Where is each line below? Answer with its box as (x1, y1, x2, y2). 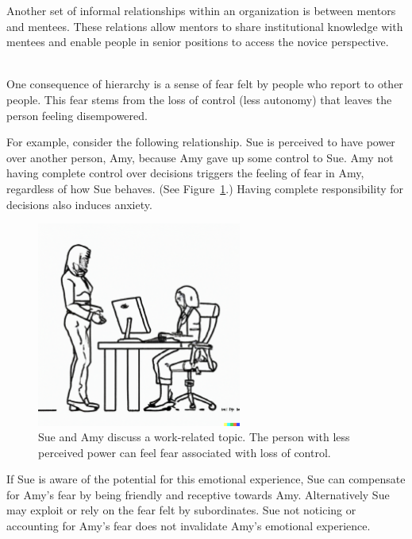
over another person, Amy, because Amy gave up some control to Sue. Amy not (6, 149, 394, 165)
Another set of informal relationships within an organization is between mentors (6, 2, 396, 18)
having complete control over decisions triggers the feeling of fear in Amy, (6, 165, 364, 181)
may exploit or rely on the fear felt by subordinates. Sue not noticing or (6, 502, 356, 518)
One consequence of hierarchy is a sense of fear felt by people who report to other (6, 76, 403, 92)
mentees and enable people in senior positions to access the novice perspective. (6, 33, 389, 50)
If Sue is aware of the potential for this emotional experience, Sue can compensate (6, 471, 406, 487)
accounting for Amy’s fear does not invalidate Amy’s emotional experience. (6, 518, 371, 534)
